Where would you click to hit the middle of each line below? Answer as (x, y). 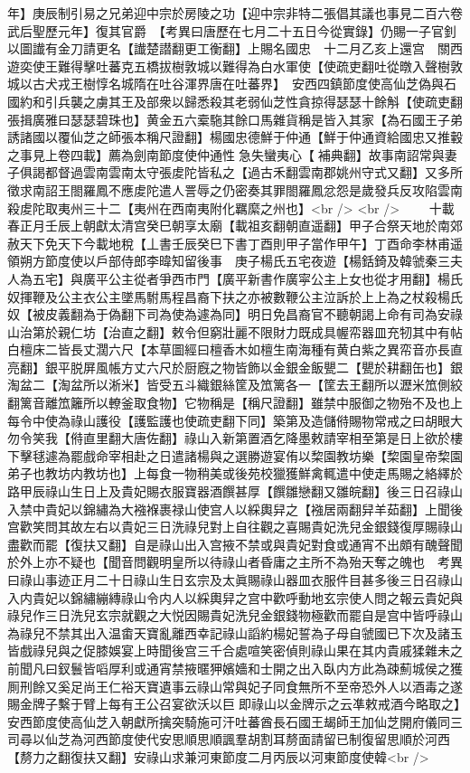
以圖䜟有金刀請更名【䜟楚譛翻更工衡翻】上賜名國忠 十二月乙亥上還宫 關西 (235, 48)
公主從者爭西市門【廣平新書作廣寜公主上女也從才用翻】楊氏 (285, 278)
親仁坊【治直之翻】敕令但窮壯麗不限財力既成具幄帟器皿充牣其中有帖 (260, 331)
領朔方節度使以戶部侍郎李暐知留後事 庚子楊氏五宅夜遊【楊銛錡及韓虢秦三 (229, 261)
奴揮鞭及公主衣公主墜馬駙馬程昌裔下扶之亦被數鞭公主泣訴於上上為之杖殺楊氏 (235, 296)
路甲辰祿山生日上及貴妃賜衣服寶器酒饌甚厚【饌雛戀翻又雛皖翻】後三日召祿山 (235, 491)
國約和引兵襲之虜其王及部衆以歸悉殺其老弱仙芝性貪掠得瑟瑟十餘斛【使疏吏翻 (235, 101)
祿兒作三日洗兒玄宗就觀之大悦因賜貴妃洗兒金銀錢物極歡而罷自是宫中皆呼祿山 (235, 615)
